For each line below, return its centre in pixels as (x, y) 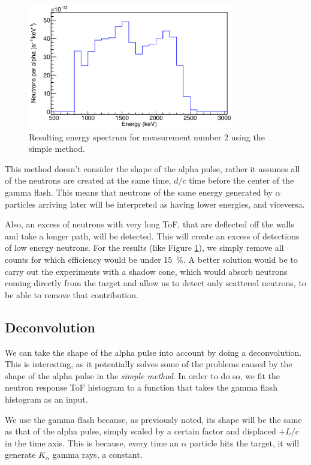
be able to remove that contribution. (72, 294)
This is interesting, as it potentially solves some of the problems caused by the (149, 364)
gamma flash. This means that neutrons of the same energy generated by (139, 192)
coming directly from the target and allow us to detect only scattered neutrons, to (155, 283)
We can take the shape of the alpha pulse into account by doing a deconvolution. (153, 352)
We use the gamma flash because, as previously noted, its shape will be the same (153, 419)
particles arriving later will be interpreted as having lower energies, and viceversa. (155, 204)
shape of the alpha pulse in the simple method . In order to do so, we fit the (143, 375)
